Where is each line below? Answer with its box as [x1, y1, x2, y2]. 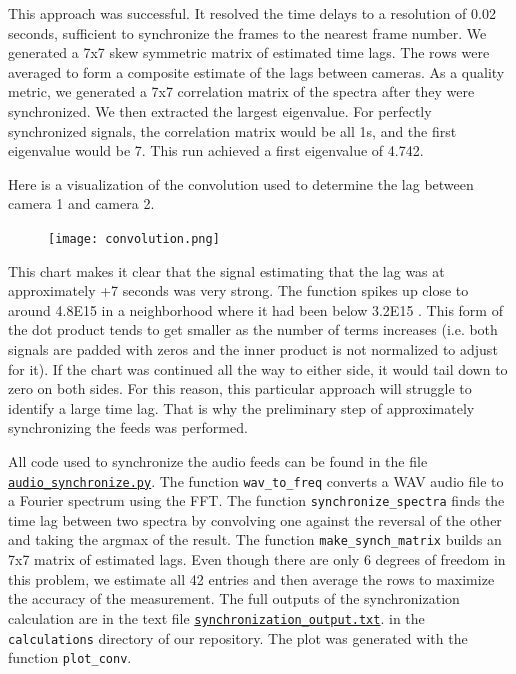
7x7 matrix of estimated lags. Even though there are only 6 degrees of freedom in [8, 549, 506, 570]
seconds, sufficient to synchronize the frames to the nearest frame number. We [8, 22, 487, 43]
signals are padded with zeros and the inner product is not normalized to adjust [8, 338, 498, 359]
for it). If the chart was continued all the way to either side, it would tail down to [8, 358, 508, 379]
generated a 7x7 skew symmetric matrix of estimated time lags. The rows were [8, 42, 490, 63]
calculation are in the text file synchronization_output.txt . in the [8, 607, 425, 628]
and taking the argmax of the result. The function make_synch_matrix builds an [8, 529, 502, 550]
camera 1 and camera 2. [8, 193, 155, 214]
